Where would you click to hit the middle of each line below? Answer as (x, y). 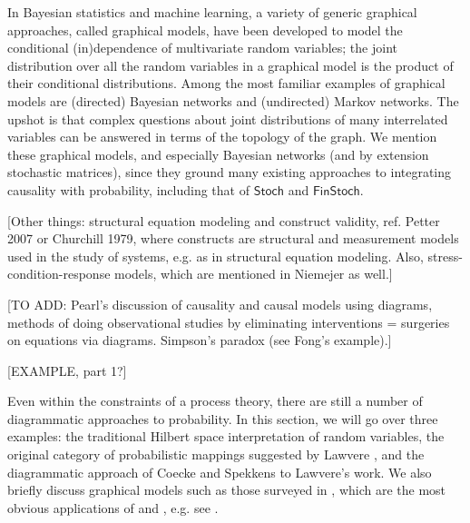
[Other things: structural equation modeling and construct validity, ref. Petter (224, 220)
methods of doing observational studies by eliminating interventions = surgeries (229, 322)
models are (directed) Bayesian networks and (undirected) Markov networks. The (233, 100)
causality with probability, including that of (128, 189)
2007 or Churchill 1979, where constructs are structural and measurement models (233, 238)
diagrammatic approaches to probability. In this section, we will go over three (223, 418)
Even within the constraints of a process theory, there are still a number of (215, 401)
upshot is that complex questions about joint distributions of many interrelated (228, 118)
